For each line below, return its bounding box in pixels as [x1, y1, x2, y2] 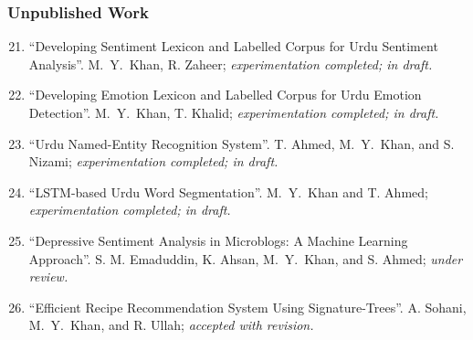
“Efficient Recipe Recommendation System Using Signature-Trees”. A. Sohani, [28, 297, 467, 316]
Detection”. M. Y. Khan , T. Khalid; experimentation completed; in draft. [28, 103, 439, 122]
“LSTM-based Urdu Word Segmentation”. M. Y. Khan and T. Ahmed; [28, 182, 428, 201]
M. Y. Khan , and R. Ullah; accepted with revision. [28, 315, 314, 335]
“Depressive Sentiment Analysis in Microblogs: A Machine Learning [28, 230, 408, 250]
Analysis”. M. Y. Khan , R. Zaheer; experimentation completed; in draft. [28, 54, 433, 73]
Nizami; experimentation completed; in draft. [28, 152, 279, 171]
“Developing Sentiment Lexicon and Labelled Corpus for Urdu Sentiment [28, 37, 438, 56]
